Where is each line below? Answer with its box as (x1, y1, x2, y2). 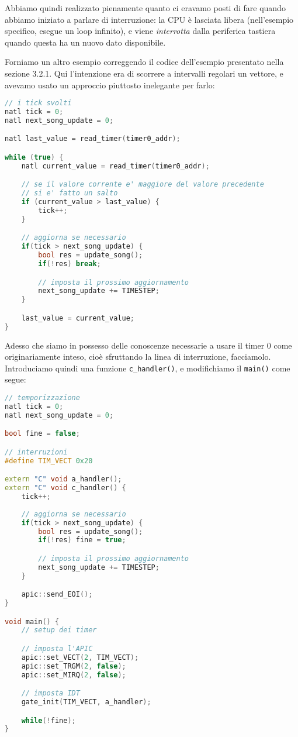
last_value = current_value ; (21, 314, 134, 322)
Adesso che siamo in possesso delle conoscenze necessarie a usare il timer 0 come (5, 339, 292, 351)
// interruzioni (5, 447, 68, 456)
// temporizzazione (5, 394, 80, 402)
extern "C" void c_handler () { (5, 484, 126, 493)
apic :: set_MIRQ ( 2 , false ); (21, 670, 126, 679)
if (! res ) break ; (38, 260, 101, 268)
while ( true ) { (5, 153, 64, 161)
